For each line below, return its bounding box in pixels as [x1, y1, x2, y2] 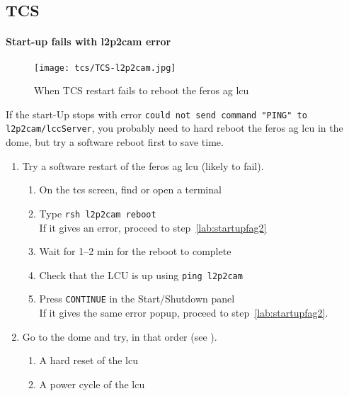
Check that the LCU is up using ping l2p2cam [39, 267, 243, 282]
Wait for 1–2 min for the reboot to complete [39, 244, 231, 259]
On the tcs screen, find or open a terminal [39, 182, 222, 197]
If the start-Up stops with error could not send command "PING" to [6, 106, 307, 121]
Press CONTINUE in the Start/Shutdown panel [39, 291, 235, 306]
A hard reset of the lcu [39, 353, 138, 368]
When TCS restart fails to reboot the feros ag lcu [34, 83, 249, 98]
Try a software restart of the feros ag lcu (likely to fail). [22, 158, 264, 173]
